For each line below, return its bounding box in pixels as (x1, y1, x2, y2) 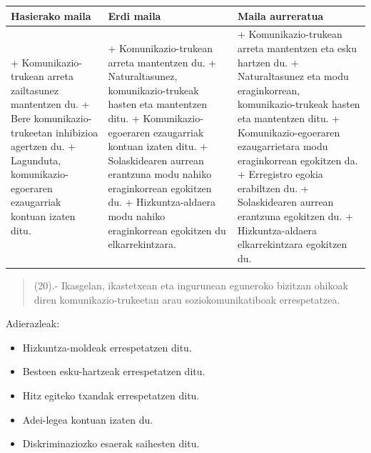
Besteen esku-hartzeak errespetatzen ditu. (22, 364, 205, 379)
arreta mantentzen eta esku (238, 40, 357, 55)
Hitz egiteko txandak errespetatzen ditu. (22, 387, 200, 402)
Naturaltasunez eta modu (238, 69, 349, 84)
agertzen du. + (11, 139, 76, 154)
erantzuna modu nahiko (108, 166, 212, 181)
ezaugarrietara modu (238, 139, 328, 154)
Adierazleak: (6, 316, 60, 331)
